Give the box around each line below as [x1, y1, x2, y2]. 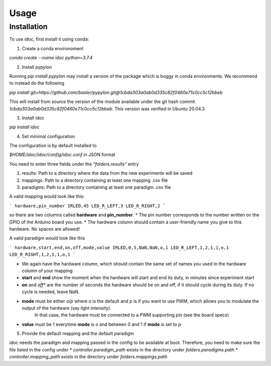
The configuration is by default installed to [9, 143, 97, 149]
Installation [9, 22, 48, 31]
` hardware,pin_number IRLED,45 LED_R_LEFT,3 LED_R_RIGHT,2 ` [9, 203, 166, 208]
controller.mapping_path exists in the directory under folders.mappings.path [9, 354, 168, 360]
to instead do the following [9, 80, 65, 86]
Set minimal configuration [22, 133, 75, 139]
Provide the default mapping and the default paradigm [22, 330, 134, 336]
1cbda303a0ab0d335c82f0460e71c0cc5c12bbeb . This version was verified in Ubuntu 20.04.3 [9, 105, 205, 111]
